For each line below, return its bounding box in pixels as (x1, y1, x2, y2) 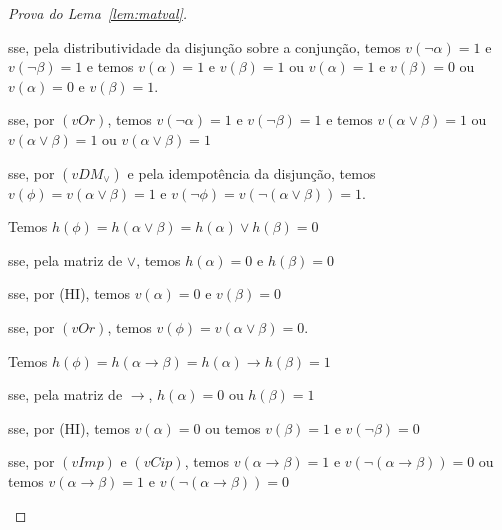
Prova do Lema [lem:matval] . (8, 3, 188, 23)
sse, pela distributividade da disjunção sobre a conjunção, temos (8, 36, 401, 57)
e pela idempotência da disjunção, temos (127, 162, 376, 183)
